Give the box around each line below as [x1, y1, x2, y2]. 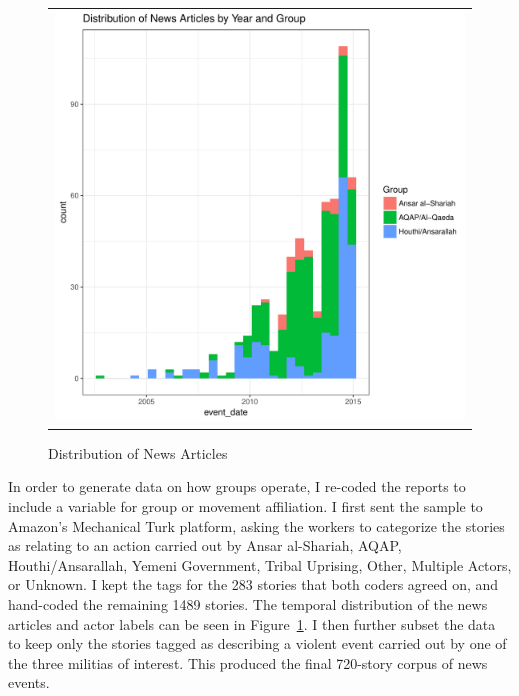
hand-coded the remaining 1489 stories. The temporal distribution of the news [8, 594, 488, 614]
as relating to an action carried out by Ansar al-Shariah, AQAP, [8, 535, 402, 556]
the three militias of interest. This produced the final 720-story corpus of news [8, 652, 488, 673]
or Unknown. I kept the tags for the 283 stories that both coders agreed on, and [8, 574, 499, 595]
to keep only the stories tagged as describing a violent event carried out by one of [8, 633, 507, 654]
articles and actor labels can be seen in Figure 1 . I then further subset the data [8, 613, 496, 634]
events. [8, 672, 50, 693]
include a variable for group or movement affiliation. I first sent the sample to [8, 496, 483, 517]
